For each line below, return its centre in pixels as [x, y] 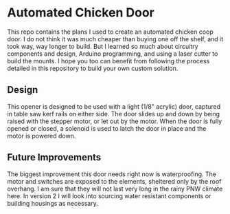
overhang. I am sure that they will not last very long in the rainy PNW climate [115, 189]
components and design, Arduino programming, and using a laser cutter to [113, 54]
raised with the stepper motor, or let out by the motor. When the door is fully [115, 121]
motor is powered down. [42, 136]
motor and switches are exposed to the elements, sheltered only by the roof [114, 181]
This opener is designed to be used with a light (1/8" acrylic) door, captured [114, 106]
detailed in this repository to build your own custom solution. [93, 68]
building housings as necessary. [53, 203]
